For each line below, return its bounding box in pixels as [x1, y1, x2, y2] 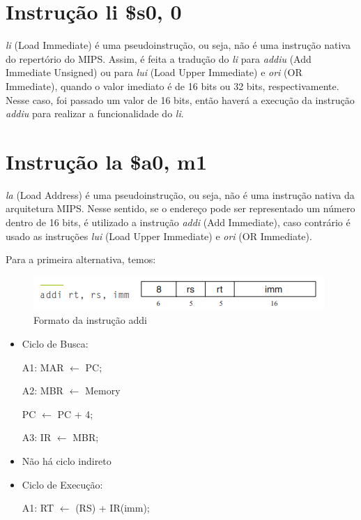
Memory [84, 383, 121, 398]
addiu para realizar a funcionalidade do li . [6, 106, 184, 121]
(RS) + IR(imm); [75, 500, 150, 515]
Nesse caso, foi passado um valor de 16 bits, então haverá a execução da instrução [6, 92, 355, 107]
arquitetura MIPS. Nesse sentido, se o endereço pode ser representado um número [6, 201, 355, 216]
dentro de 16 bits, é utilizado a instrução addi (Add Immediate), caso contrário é [6, 215, 351, 229]
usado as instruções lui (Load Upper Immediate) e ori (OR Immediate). [6, 228, 312, 243]
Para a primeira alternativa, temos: [6, 252, 156, 267]
